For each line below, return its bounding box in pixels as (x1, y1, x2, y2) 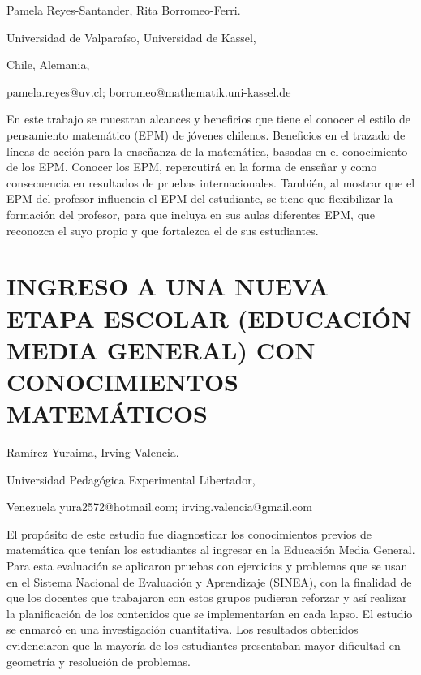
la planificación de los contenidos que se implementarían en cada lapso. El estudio (6, 604, 413, 621)
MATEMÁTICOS (6, 397, 208, 430)
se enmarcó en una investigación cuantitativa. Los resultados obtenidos (6, 621, 359, 638)
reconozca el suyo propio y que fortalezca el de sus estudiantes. (6, 221, 319, 239)
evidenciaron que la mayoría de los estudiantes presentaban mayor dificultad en (6, 636, 401, 653)
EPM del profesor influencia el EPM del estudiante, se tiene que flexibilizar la (6, 190, 393, 207)
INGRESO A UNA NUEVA (6, 269, 329, 303)
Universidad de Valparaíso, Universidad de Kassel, (6, 28, 256, 45)
